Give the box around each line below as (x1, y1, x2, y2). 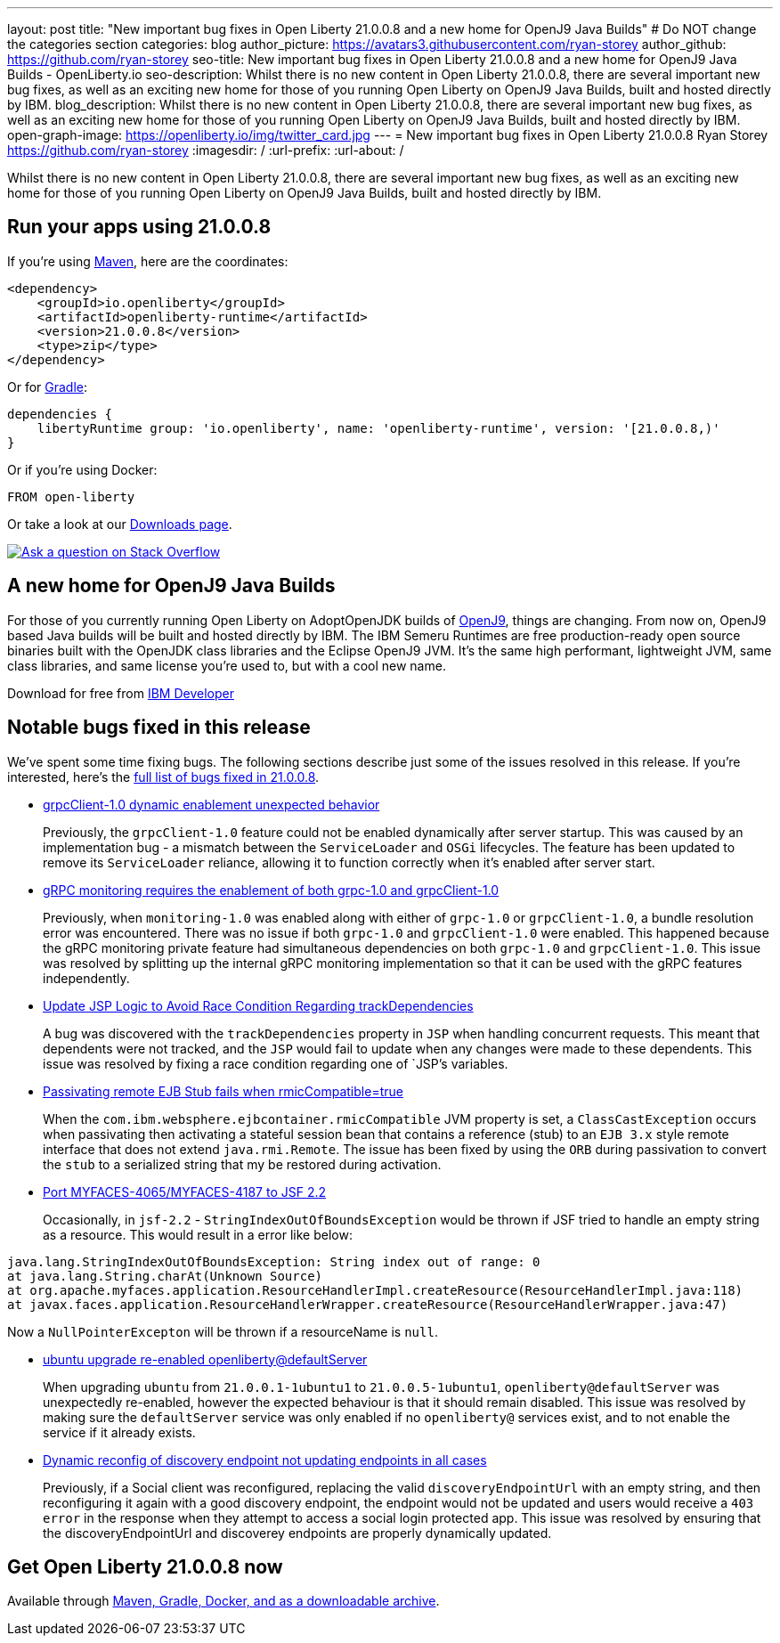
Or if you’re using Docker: (7, 461, 158, 477)
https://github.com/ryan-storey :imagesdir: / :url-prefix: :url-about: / (7, 142, 404, 158)
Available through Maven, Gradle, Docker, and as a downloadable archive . (7, 1593, 440, 1609)
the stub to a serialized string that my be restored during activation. (43, 1156, 442, 1172)
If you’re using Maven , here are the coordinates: (7, 253, 288, 269)
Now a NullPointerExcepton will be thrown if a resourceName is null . (7, 1323, 438, 1339)
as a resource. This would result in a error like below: (43, 1226, 353, 1242)
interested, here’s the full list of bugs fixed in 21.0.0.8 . (7, 769, 320, 785)
